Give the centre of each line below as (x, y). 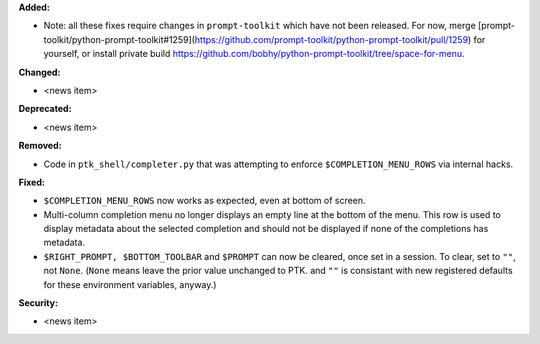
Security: (38, 303)
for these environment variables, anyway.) (130, 284)
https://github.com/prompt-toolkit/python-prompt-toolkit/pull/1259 (331, 39)
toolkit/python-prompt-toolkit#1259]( (119, 39)
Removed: (40, 146)
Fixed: (31, 182)
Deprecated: (45, 109)
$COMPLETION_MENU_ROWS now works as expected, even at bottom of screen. (204, 201)
